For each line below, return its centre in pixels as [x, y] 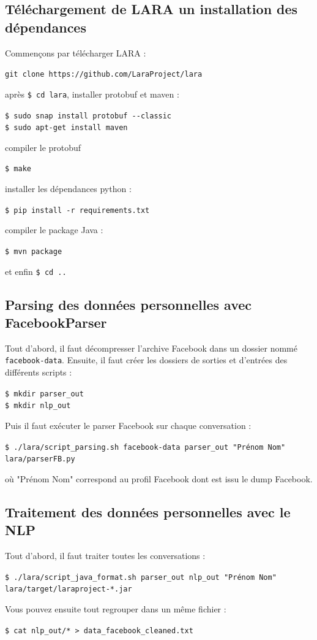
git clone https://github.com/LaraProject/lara [104, 75]
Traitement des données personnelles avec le [148, 511]
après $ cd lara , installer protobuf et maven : [92, 94]
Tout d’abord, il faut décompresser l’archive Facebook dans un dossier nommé [151, 348]
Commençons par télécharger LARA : [76, 52]
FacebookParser [56, 322]
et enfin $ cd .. [36, 271]
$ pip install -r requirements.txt [77, 210]
